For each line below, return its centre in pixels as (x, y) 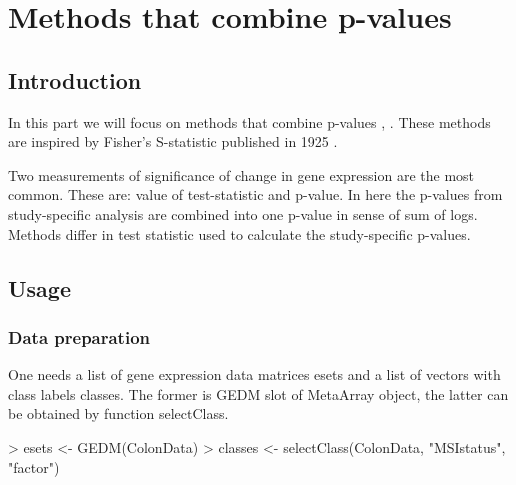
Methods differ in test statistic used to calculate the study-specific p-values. (239, 233)
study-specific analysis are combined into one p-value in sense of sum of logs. (243, 213)
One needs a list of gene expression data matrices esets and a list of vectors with (254, 374)
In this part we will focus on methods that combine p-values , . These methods (249, 121)
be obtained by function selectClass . (118, 413)
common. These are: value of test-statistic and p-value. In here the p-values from (255, 194)
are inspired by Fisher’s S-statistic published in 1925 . (173, 141)
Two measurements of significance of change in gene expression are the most (241, 174)
